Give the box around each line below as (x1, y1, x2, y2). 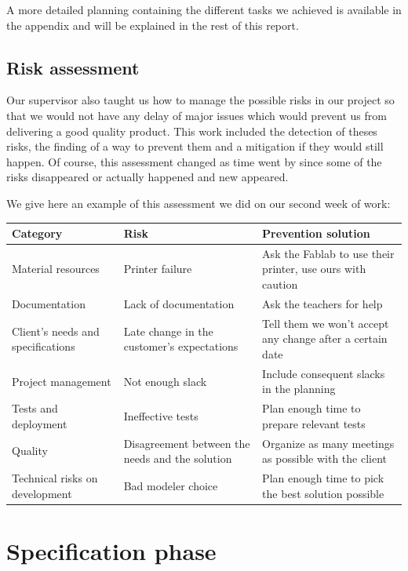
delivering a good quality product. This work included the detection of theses (6, 122, 377, 139)
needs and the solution (123, 450, 232, 467)
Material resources (12, 260, 100, 277)
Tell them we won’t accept (262, 315, 389, 331)
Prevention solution (262, 225, 370, 242)
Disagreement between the (123, 435, 250, 451)
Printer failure (123, 260, 192, 277)
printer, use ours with (262, 260, 366, 277)
